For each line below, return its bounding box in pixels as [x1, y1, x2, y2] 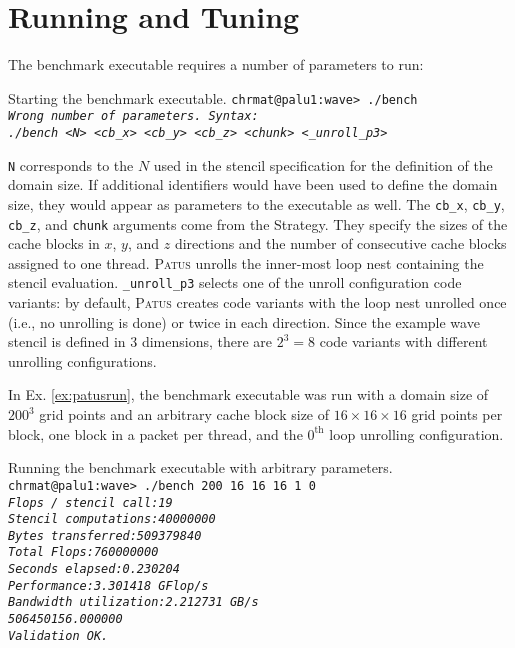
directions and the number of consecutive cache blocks [174, 233, 507, 254]
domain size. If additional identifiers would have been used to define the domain [8, 174, 498, 195]
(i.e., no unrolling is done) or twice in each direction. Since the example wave [8, 311, 480, 332]
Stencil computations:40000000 [8, 512, 216, 527]
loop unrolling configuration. [329, 423, 504, 444]
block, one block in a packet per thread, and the [8, 423, 303, 444]
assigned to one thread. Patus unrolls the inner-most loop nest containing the [8, 252, 484, 273]
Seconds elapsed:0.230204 [8, 562, 180, 577]
